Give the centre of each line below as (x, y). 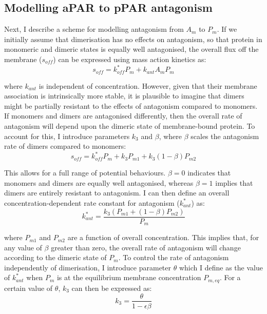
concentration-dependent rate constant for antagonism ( (92, 202)
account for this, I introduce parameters (67, 136)
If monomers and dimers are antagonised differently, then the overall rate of (123, 116)
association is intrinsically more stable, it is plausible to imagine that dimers (124, 96)
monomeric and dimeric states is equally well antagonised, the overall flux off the (131, 49)
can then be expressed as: (112, 288)
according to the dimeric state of (55, 257)
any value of (23, 247)
